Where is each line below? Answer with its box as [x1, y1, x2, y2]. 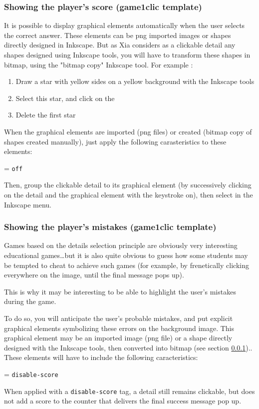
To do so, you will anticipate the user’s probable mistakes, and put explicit [4, 312, 233, 323]
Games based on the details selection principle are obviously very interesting [4, 240, 238, 250]
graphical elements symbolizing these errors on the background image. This [4, 322, 235, 333]
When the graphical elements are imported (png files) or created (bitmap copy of [4, 126, 252, 136]
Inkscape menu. [4, 199, 51, 209]
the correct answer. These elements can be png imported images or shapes [4, 29, 231, 40]
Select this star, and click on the [15, 92, 115, 103]
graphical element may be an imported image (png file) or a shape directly [4, 332, 233, 343]
